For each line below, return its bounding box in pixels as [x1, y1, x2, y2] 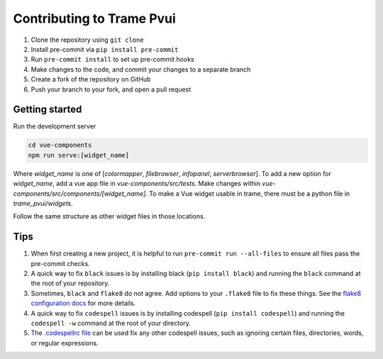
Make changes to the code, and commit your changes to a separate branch [30, 65, 251, 74]
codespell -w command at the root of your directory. [30, 319, 191, 327]
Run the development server [13, 122, 96, 131]
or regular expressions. [30, 338, 99, 347]
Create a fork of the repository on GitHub [30, 75, 151, 84]
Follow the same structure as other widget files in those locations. [13, 212, 206, 221]
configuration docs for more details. [30, 299, 136, 308]
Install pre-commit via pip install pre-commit [30, 45, 179, 53]
